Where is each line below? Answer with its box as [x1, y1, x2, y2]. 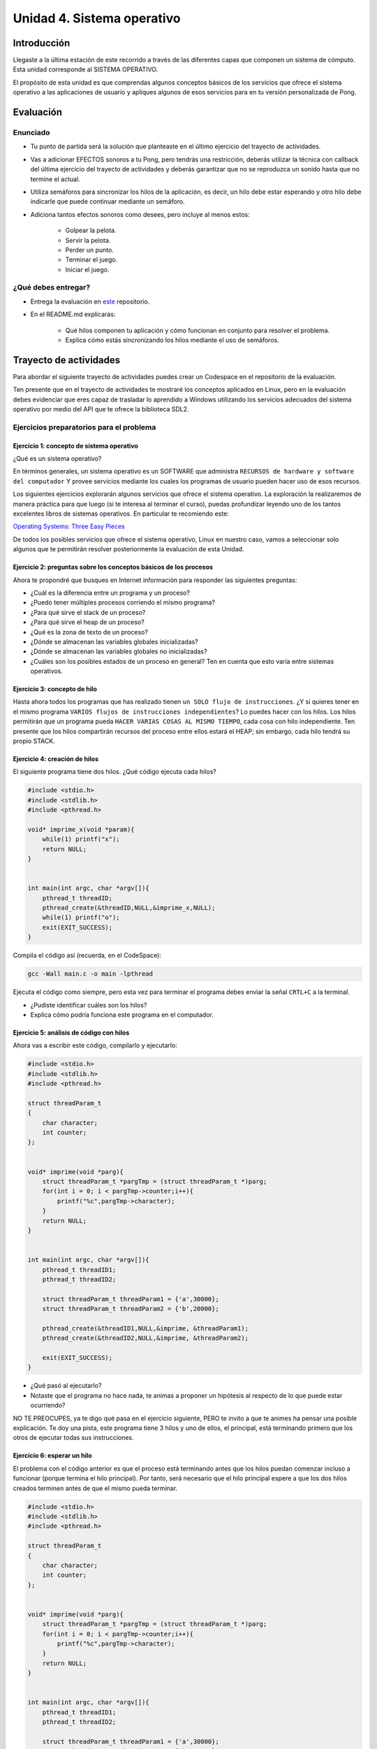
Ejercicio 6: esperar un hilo [13, 1452, 92, 1460]
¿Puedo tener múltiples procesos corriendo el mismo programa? [30, 598, 216, 607]
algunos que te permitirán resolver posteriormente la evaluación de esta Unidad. [13, 545, 244, 553]
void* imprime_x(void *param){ [27, 826, 135, 833]
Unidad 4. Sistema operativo [13, 10, 181, 26]
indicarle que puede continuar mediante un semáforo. [30, 197, 185, 206]
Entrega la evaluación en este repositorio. [30, 297, 150, 306]
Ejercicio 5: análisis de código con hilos [13, 1028, 130, 1037]
